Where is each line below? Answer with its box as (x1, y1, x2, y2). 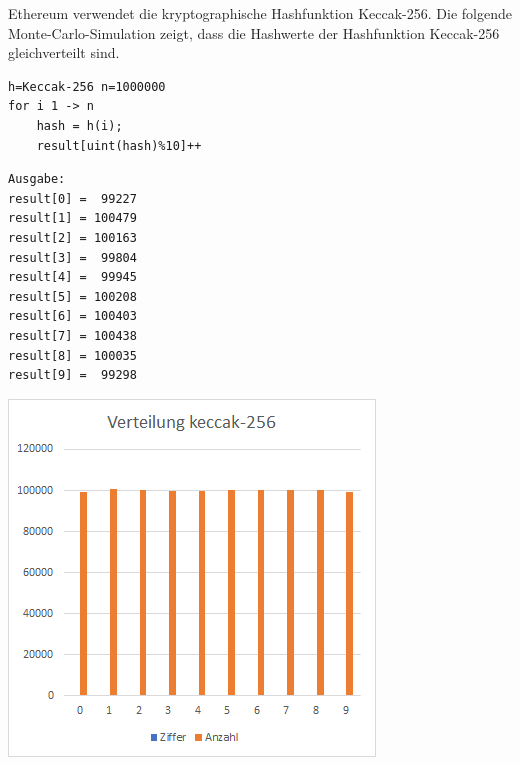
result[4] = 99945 (8, 270, 137, 285)
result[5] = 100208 (8, 289, 137, 304)
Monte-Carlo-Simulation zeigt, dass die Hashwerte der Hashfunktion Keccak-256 (8, 22, 500, 43)
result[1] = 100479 (8, 211, 137, 226)
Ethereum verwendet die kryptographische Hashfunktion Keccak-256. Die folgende (8, 3, 512, 23)
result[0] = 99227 (8, 191, 137, 206)
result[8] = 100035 (8, 348, 137, 363)
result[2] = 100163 (8, 230, 137, 245)
